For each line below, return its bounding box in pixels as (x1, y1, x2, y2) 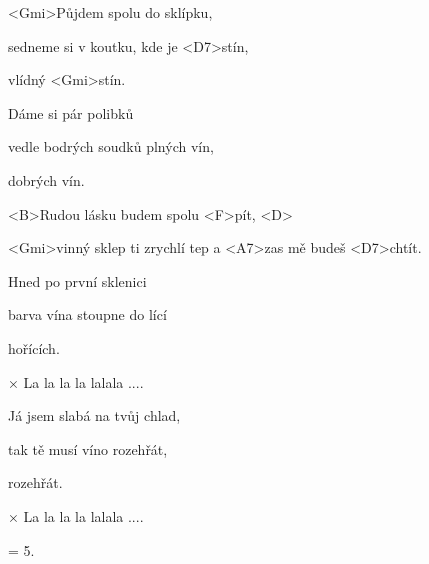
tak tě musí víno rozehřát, (8, 438, 168, 459)
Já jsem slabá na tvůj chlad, (8, 405, 181, 426)
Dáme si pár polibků (8, 102, 134, 123)
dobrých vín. (8, 169, 85, 190)
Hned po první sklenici (8, 270, 147, 291)
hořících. (8, 337, 60, 358)
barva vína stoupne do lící (8, 304, 167, 325)
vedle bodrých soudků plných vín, (8, 136, 214, 157)
